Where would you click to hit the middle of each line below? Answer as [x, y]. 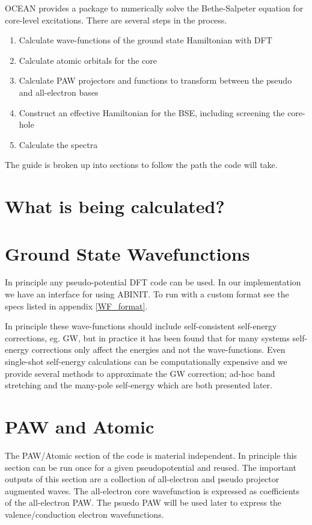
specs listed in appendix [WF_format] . [76, 306]
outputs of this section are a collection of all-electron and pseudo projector [142, 479]
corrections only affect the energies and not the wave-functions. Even [158, 349]
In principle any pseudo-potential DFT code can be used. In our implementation [153, 282]
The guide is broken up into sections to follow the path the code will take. [141, 165]
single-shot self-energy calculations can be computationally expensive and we [146, 361]
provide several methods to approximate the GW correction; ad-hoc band [140, 373]
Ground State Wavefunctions [127, 253]
